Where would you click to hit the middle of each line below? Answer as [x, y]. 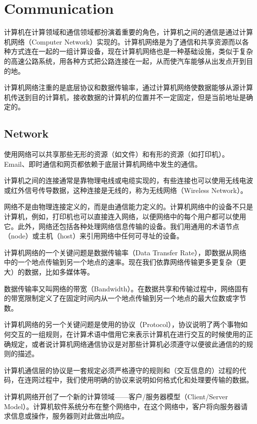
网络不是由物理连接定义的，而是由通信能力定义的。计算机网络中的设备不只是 [128, 207]
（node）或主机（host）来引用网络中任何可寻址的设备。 [94, 236]
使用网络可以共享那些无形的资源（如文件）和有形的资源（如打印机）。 [116, 154]
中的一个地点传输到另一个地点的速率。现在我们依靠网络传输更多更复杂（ [122, 262]
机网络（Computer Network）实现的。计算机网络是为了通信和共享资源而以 [123, 41]
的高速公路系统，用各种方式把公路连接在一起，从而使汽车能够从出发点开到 [125, 61]
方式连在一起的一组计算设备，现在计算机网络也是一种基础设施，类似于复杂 [132, 51]
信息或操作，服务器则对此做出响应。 [69, 416]
